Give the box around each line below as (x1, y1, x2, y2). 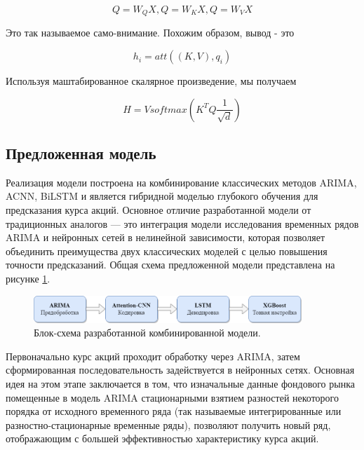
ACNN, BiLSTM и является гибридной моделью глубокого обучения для (6, 189, 318, 203)
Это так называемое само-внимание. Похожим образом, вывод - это (6, 25, 295, 40)
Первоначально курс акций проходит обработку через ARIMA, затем (6, 348, 300, 363)
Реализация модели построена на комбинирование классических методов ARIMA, (6, 175, 357, 189)
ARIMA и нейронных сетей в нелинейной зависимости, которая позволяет (6, 230, 325, 245)
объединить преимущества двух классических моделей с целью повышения (6, 243, 328, 258)
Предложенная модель (6, 142, 156, 164)
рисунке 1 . (6, 271, 50, 285)
